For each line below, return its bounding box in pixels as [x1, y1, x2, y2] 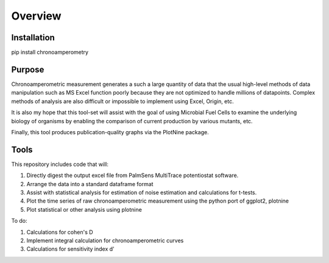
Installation [11, 32, 55, 43]
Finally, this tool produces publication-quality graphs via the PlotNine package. [11, 128, 210, 135]
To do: [11, 217, 27, 225]
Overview [11, 9, 62, 23]
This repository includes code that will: [11, 160, 109, 168]
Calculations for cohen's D [26, 228, 94, 236]
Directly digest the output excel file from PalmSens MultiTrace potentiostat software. [26, 171, 239, 179]
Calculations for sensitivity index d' [26, 245, 115, 253]
